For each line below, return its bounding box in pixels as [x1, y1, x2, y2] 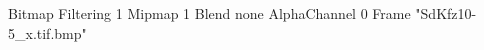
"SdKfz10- [415, 3, 477, 23]
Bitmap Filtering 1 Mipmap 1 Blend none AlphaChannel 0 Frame [8, 3, 411, 23]
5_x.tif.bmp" [8, 22, 87, 43]
